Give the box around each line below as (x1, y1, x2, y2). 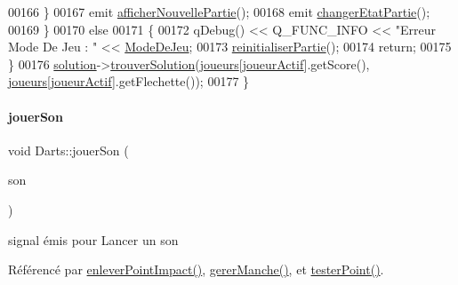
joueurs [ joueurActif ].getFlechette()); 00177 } (8, 72, 250, 91)
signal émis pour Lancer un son (8, 230, 179, 249)
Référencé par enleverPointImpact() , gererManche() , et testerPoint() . (8, 260, 384, 279)
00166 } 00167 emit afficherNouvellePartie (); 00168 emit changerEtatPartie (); (8, 3, 430, 20)
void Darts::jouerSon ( (8, 140, 129, 159)
